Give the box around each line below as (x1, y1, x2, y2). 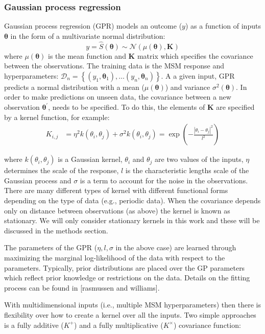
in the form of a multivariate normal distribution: (10, 30, 165, 41)
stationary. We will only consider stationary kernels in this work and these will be (4, 215, 260, 226)
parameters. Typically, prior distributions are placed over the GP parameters (4, 262, 245, 273)
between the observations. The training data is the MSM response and (4, 60, 225, 71)
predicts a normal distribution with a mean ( (4, 81, 144, 92)
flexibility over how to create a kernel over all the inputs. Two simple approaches (4, 309, 256, 320)
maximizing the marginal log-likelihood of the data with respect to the (4, 252, 225, 263)
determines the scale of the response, (4, 165, 119, 176)
